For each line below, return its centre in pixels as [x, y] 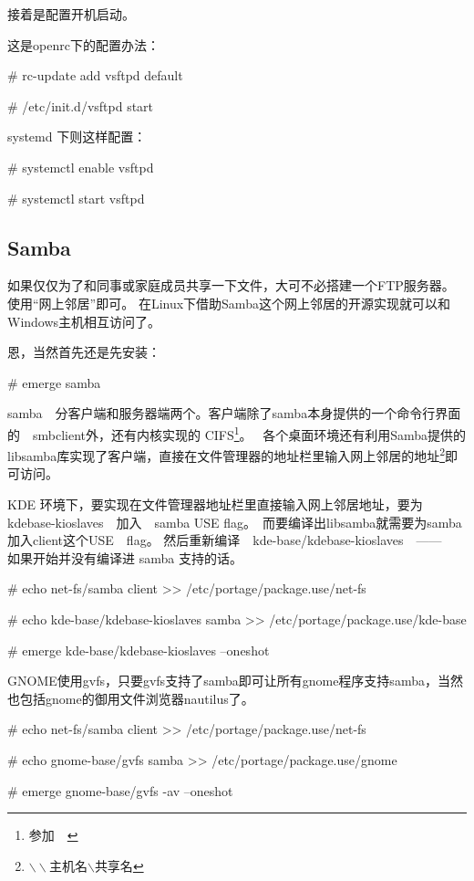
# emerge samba [54, 382]
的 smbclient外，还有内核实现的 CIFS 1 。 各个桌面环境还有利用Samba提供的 [237, 433]
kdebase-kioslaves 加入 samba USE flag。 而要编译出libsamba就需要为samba [235, 522]
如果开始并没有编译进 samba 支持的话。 [125, 557]
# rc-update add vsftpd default [95, 75]
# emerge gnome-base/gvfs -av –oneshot [120, 790]
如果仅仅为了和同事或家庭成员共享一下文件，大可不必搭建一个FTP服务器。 [231, 285]
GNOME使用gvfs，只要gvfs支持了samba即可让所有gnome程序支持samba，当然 [235, 681]
